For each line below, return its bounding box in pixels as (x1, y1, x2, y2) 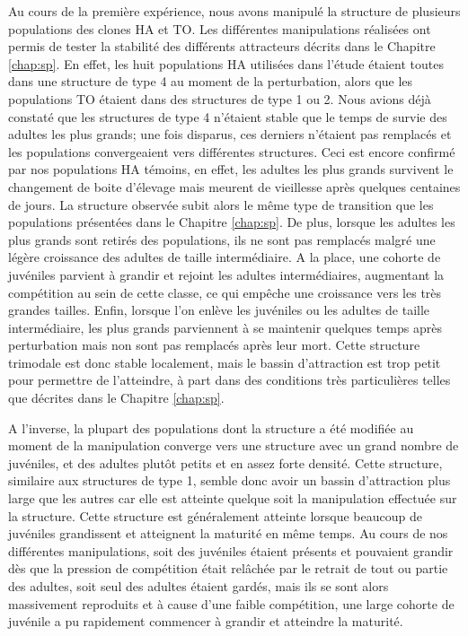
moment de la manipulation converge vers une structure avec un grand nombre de (8, 436, 459, 455)
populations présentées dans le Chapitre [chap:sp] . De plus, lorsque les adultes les (8, 213, 455, 231)
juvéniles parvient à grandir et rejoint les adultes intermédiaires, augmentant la (8, 265, 445, 283)
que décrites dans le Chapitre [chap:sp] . (8, 388, 225, 407)
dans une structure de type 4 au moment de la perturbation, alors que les (8, 72, 413, 91)
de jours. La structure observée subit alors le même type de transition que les (8, 195, 434, 213)
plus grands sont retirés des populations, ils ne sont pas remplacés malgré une (8, 230, 436, 248)
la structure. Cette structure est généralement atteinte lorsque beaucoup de (8, 506, 422, 525)
